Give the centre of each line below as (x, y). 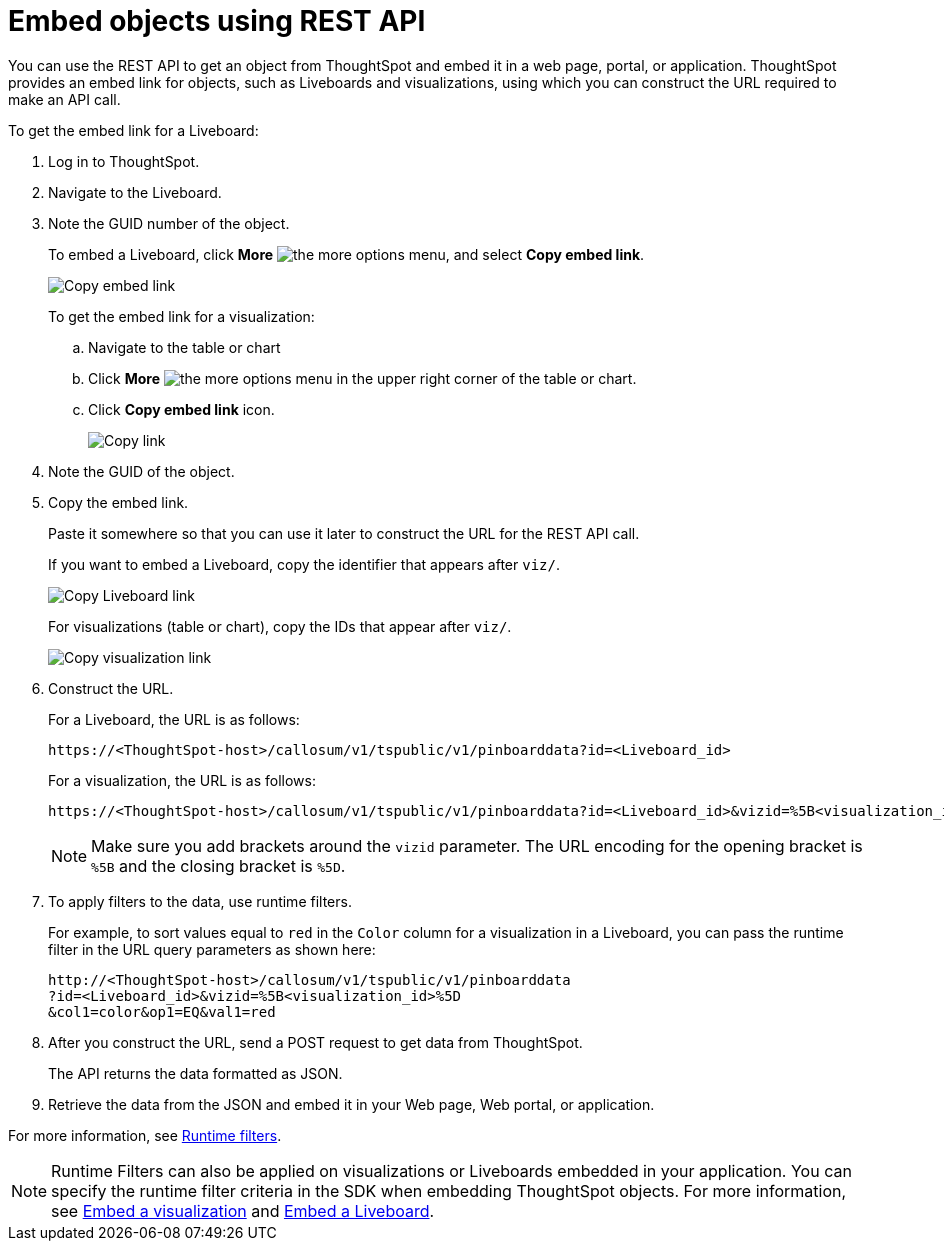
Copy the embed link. (118, 502)
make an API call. (64, 99)
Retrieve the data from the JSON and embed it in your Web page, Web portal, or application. (351, 1104)
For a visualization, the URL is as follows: (182, 780)
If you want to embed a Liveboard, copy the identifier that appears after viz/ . (304, 564)
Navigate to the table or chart (184, 347)
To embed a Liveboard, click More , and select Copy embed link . (346, 254)
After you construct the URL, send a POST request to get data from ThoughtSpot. (315, 1042)
